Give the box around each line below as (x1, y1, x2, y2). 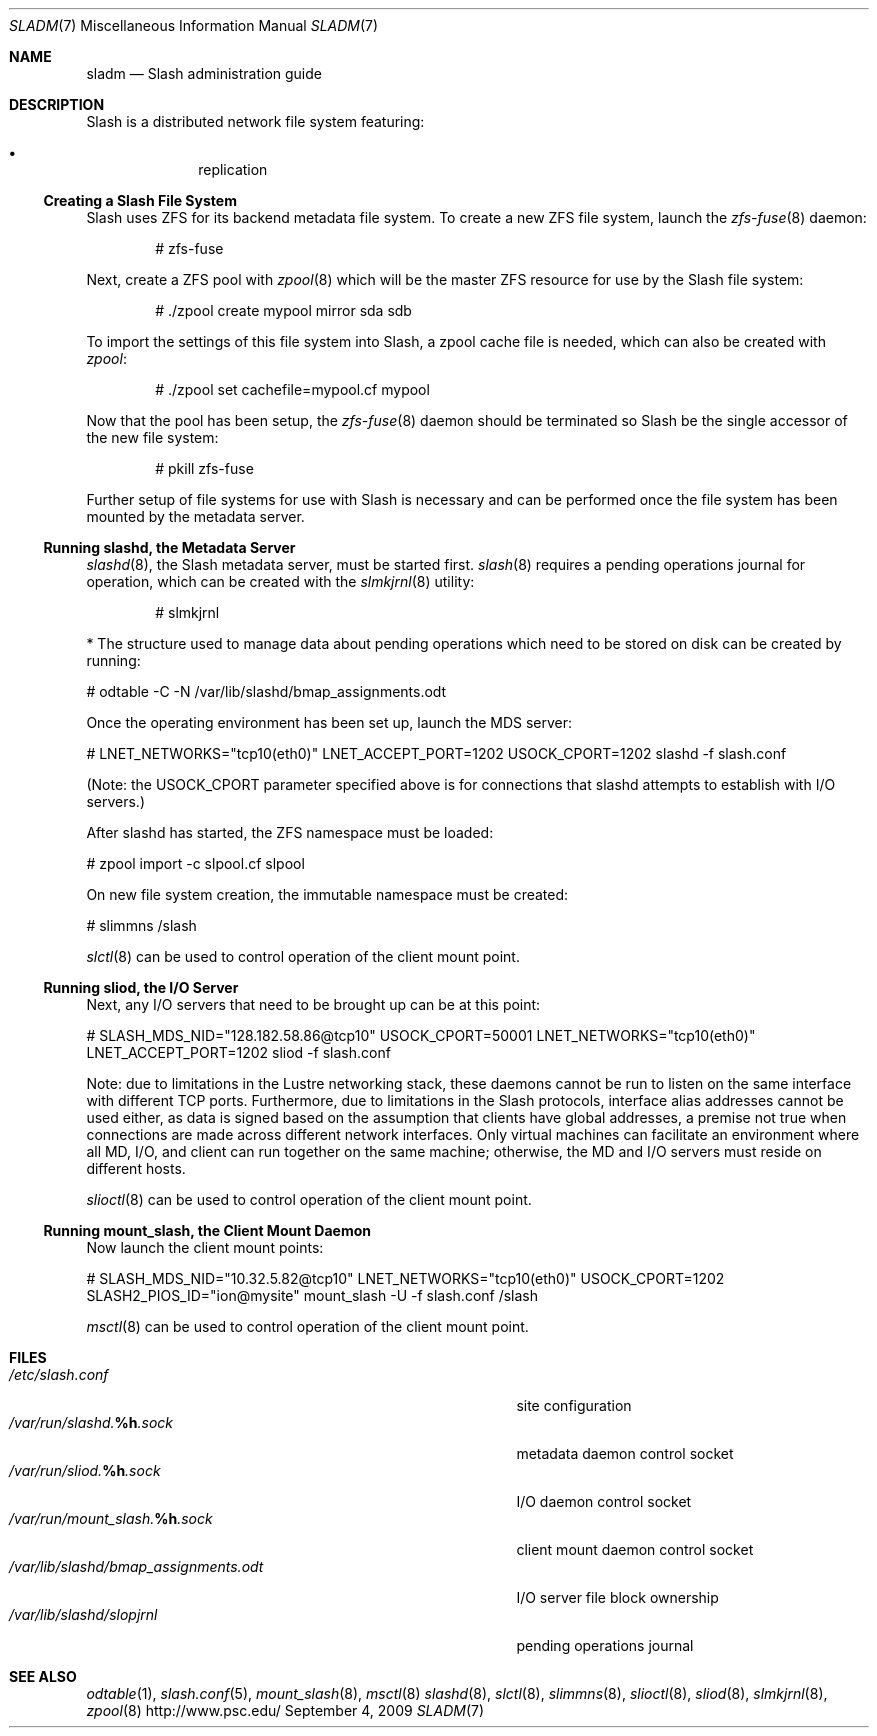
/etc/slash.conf (9, 1366, 109, 1383)
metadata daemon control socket (516, 1445, 734, 1462)
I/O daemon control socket (516, 1493, 692, 1510)
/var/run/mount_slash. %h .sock (9, 1510, 213, 1527)
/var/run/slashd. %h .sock (9, 1414, 174, 1431)
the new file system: (86, 429, 219, 446)
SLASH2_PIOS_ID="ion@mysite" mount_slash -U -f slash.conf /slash (86, 1287, 539, 1304)
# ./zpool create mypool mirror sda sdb (155, 302, 412, 319)
